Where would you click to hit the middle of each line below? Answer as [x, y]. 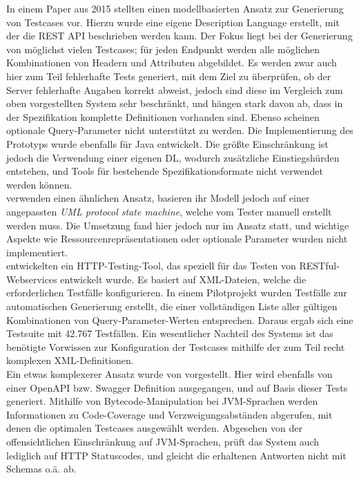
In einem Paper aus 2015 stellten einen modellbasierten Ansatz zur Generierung [175, 8]
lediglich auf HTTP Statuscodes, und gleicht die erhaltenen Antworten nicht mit [176, 455]
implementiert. [37, 252]
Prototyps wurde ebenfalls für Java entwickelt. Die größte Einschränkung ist [167, 143]
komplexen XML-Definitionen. [70, 360]
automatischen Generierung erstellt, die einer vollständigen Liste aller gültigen [172, 306]
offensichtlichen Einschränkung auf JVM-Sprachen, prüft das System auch [163, 441]
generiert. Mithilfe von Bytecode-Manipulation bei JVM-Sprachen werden [162, 401]
